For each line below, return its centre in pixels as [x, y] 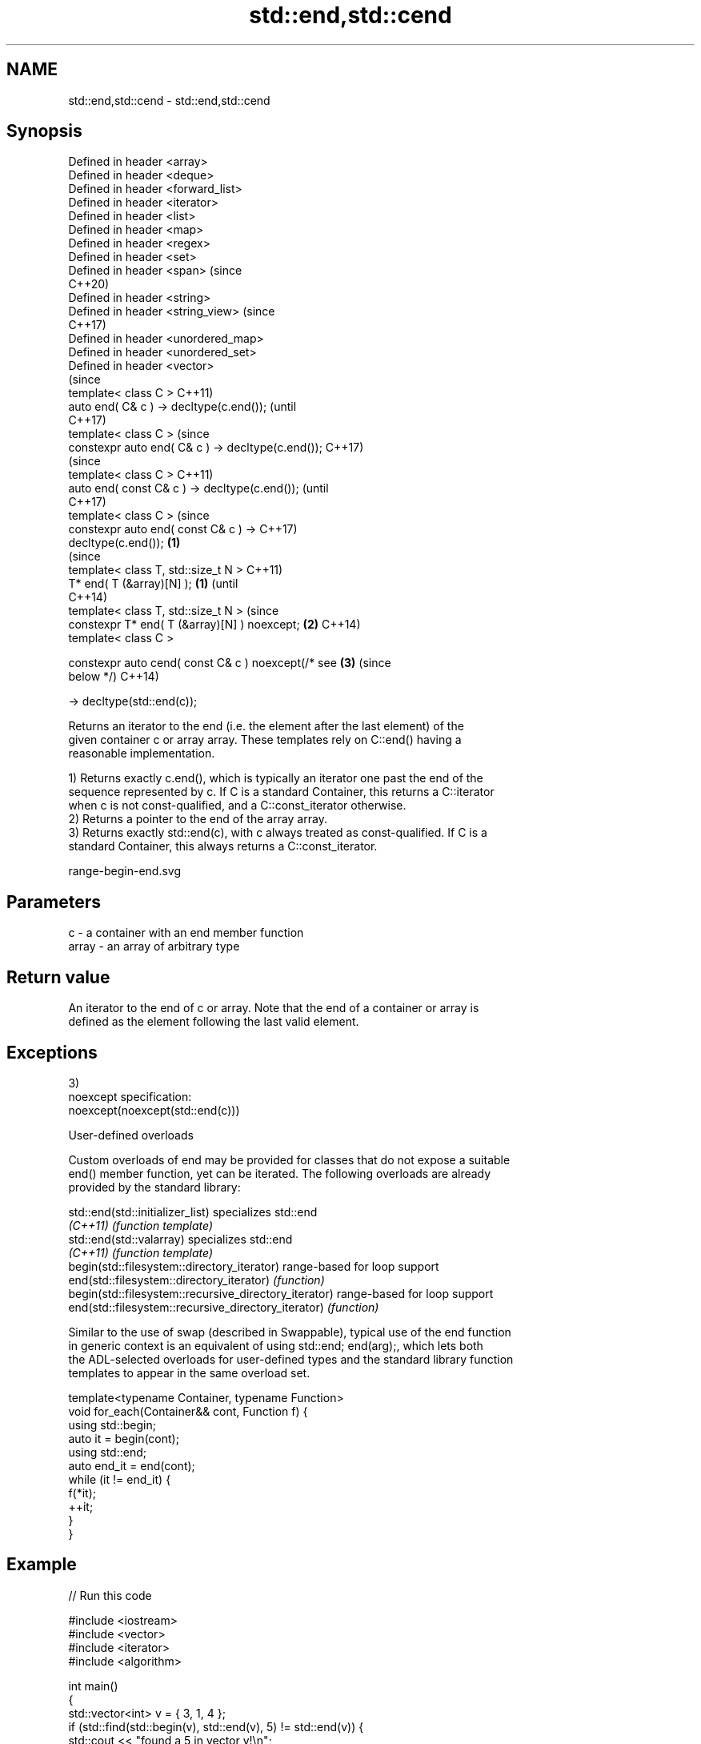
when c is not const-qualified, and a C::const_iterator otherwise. [237, 806]
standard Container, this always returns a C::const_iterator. [223, 846]
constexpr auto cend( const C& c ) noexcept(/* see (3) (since [230, 663]
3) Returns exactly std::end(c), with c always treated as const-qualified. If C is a [278, 833]
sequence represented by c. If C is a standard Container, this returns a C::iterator [281, 792]
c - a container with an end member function [186, 933]
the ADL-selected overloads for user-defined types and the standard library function [291, 1359]
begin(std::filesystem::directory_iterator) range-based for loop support [254, 1266]
